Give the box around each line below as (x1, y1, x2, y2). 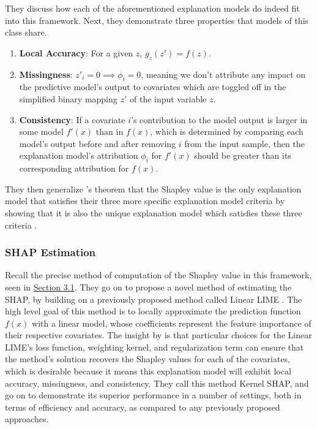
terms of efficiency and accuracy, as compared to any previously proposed (5, 400, 280, 413)
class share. (5, 26, 47, 39)
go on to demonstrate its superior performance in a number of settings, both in (5, 389, 302, 401)
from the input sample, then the (184, 137, 305, 150)
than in (95, 125, 124, 138)
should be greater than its (194, 149, 291, 162)
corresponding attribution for (19, 162, 129, 175)
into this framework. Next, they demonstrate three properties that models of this (5, 13, 309, 26)
